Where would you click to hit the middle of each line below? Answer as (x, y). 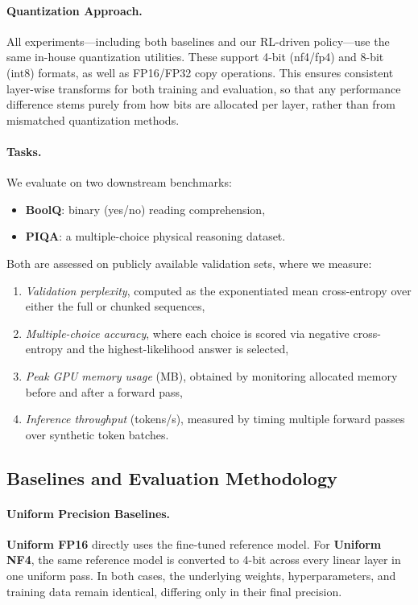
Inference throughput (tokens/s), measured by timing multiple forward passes (215, 419)
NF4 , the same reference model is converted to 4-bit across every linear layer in (204, 560)
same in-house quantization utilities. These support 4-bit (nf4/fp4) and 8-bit (195, 57)
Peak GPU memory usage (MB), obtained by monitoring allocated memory (211, 375)
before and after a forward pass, (104, 391)
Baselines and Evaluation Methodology (172, 477)
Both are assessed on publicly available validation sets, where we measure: (189, 263)
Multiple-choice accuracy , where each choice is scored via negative (187, 333)
